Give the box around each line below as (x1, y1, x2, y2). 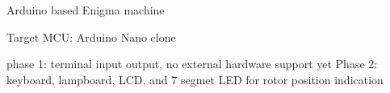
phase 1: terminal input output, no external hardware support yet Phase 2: (6, 55, 378, 72)
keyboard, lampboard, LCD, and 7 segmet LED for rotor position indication (6, 71, 384, 87)
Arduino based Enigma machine (6, 2, 165, 18)
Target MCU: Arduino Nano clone (6, 28, 176, 45)
